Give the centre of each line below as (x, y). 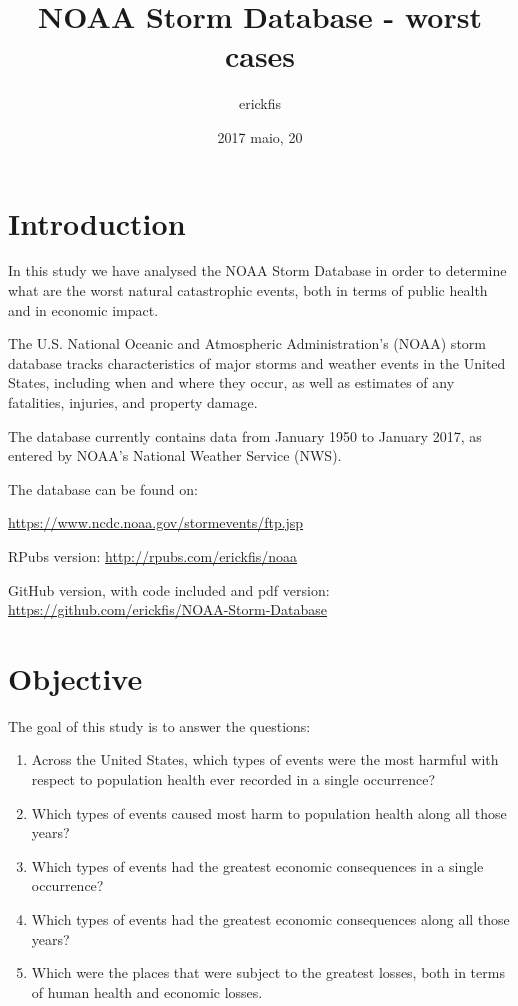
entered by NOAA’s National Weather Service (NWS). (175, 455)
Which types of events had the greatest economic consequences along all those (270, 919)
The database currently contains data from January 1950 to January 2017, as (245, 435)
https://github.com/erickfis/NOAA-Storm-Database (168, 609)
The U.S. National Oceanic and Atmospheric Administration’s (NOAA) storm (247, 343)
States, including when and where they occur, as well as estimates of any (231, 382)
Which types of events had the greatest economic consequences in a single (257, 865)
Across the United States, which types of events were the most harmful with (265, 759)
